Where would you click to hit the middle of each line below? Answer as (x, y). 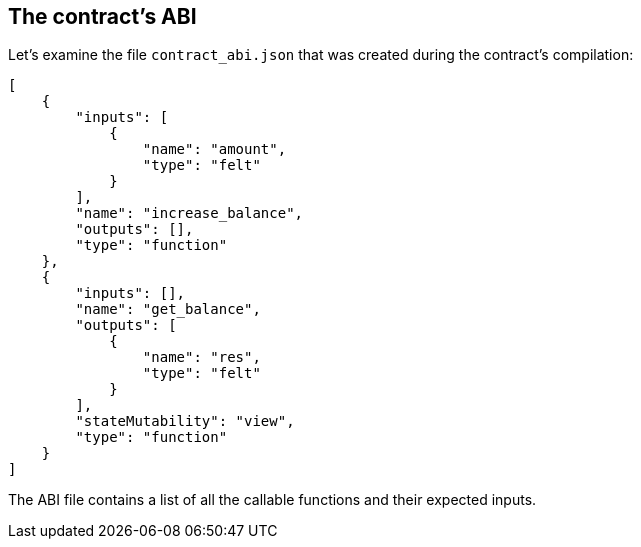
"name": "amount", (214, 149)
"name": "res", (201, 357)
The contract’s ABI (102, 16)
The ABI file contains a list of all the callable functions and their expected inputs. (272, 500)
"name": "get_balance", (168, 309)
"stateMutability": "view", (185, 421)
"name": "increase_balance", (189, 213)
